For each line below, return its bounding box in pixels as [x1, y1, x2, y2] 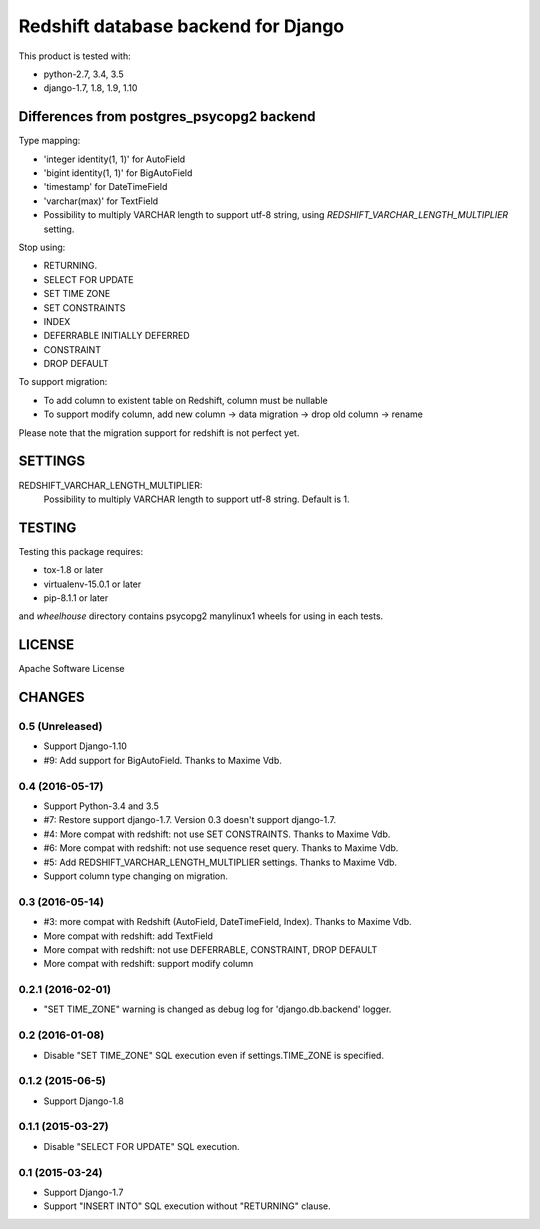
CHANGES [18, 689, 85, 706]
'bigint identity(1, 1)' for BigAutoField [43, 167, 193, 179]
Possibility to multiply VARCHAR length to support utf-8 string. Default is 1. [43, 493, 350, 505]
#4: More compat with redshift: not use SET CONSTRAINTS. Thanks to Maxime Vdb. [43, 828, 391, 840]
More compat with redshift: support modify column [43, 958, 254, 970]
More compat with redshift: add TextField [43, 930, 214, 942]
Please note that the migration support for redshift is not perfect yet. [18, 426, 300, 439]
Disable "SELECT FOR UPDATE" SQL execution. [43, 1140, 240, 1152]
